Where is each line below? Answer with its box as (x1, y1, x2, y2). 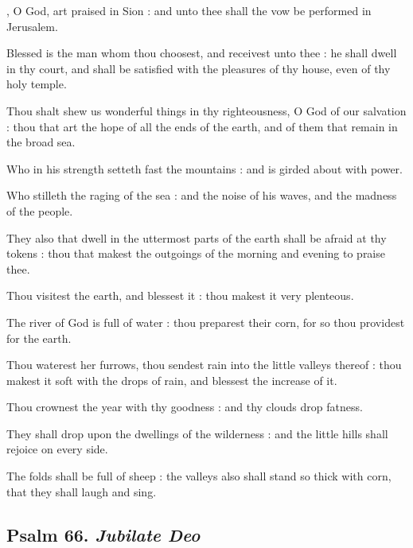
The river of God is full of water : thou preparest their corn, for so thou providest (6, 313, 405, 330)
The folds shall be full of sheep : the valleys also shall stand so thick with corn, (6, 468, 392, 484)
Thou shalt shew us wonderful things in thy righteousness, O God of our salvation (6, 102, 407, 119)
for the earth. (6, 329, 72, 346)
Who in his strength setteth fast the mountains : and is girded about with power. (6, 160, 403, 177)
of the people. (6, 202, 73, 219)
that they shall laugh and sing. (6, 483, 157, 499)
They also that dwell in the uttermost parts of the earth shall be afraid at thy (6, 229, 387, 246)
